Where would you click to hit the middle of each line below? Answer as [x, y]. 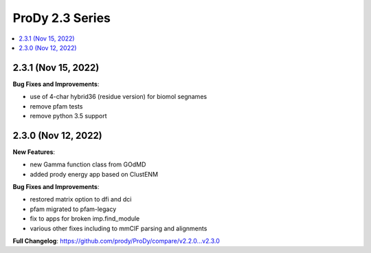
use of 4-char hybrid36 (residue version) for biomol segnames [119, 97]
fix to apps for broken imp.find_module [85, 219]
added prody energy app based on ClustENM [94, 174]
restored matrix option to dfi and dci [81, 199]
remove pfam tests [56, 106]
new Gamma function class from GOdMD [88, 164]
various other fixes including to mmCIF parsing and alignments [119, 228]
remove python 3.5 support [68, 116]
